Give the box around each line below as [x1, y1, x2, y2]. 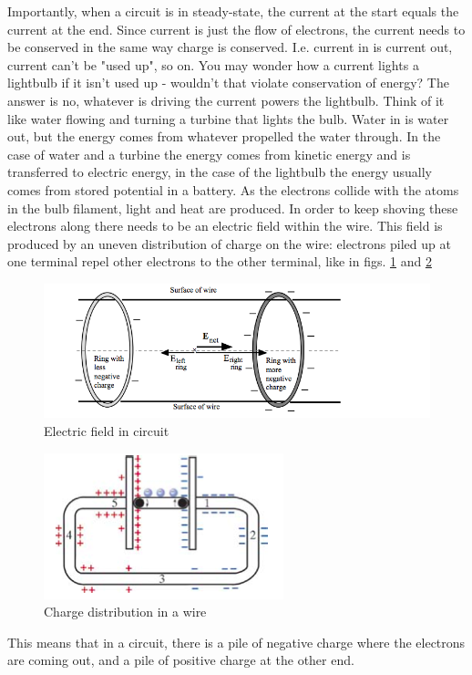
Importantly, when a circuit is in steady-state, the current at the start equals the [7, 2, 459, 20]
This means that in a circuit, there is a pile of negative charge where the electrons [7, 632, 466, 651]
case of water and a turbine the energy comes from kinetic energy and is [7, 144, 411, 163]
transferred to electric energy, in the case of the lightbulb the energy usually [7, 162, 432, 182]
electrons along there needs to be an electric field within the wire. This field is [7, 216, 443, 235]
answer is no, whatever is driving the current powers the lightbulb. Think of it [7, 90, 445, 109]
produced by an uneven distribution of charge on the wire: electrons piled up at [7, 234, 451, 253]
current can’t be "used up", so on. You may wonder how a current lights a [7, 55, 419, 74]
